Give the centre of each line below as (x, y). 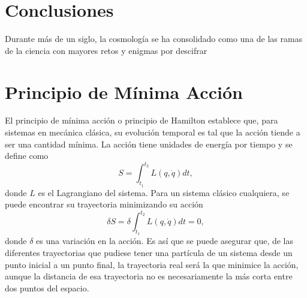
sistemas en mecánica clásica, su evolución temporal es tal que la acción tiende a (153, 132)
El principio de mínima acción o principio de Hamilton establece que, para (142, 120)
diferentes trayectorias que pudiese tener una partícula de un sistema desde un (149, 252)
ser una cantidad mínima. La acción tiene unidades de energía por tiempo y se (149, 144)
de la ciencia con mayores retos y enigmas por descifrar (106, 50)
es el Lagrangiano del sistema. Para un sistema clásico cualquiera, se (164, 192)
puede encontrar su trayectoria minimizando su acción (104, 204)
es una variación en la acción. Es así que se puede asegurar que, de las (165, 241)
